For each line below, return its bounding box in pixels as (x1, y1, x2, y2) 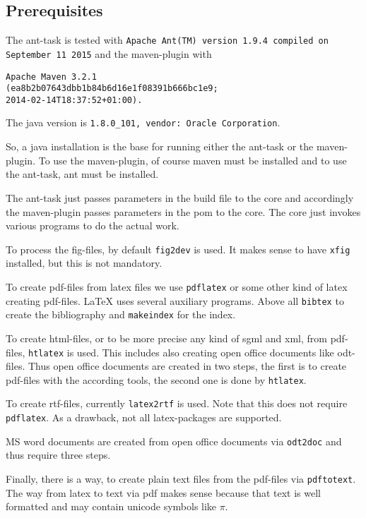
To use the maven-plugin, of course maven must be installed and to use (38, 152, 347, 167)
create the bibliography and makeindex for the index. (6, 307, 236, 322)
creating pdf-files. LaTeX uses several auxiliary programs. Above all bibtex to (6, 293, 344, 308)
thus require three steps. (6, 447, 111, 462)
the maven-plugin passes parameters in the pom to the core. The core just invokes (6, 204, 361, 219)
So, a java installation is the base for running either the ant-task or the (6, 139, 314, 154)
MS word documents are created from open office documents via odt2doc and (6, 433, 342, 448)
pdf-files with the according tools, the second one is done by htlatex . (6, 372, 307, 387)
